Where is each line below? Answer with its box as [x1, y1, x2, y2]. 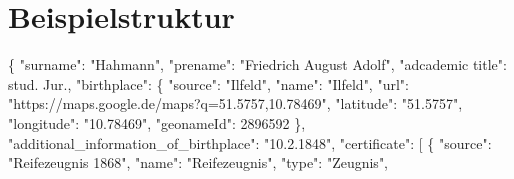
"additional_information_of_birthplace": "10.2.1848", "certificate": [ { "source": [8, 132, 492, 153]
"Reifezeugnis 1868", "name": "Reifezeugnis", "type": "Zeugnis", [8, 152, 389, 173]
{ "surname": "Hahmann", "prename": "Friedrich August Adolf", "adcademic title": [8, 54, 507, 75]
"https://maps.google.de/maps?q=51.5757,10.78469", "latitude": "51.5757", [8, 93, 463, 114]
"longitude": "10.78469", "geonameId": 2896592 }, [8, 112, 306, 133]
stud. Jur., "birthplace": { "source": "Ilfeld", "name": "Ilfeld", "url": [8, 73, 409, 94]
